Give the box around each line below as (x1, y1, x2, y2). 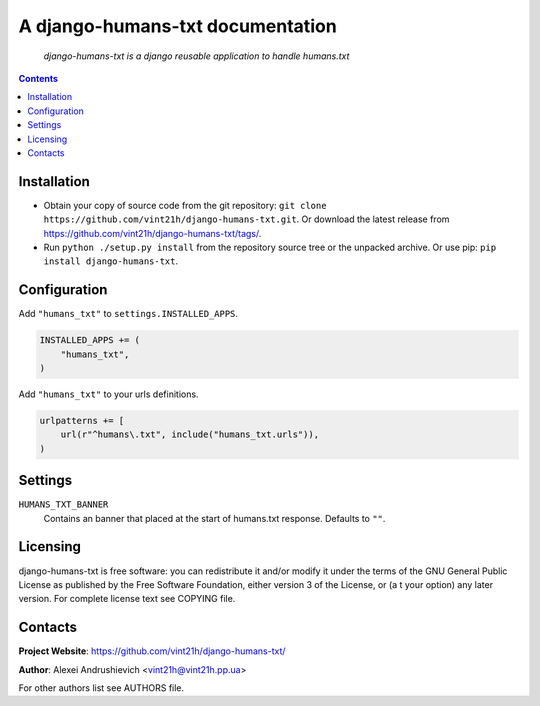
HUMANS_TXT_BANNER (18, 499, 109, 510)
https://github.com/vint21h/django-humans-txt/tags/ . (43, 227, 262, 239)
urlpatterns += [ (39, 415, 125, 426)
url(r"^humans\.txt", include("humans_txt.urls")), (60, 429, 320, 440)
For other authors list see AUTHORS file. (18, 682, 185, 694)
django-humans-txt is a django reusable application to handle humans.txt (43, 50, 350, 62)
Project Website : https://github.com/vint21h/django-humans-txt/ (18, 645, 286, 657)
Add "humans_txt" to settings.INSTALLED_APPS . (18, 308, 239, 320)
